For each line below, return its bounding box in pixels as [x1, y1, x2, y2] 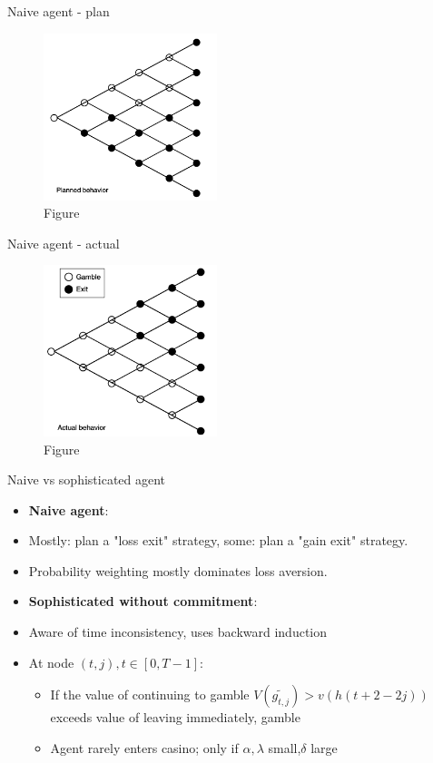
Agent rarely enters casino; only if [50, 738, 239, 757]
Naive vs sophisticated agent [7, 470, 166, 489]
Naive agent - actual [7, 233, 120, 252]
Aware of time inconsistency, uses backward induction [28, 622, 328, 641]
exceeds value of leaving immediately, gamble [50, 708, 300, 727]
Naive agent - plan [7, 2, 110, 20]
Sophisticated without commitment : [28, 592, 258, 611]
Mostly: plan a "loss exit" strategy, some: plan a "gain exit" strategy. [28, 531, 408, 550]
